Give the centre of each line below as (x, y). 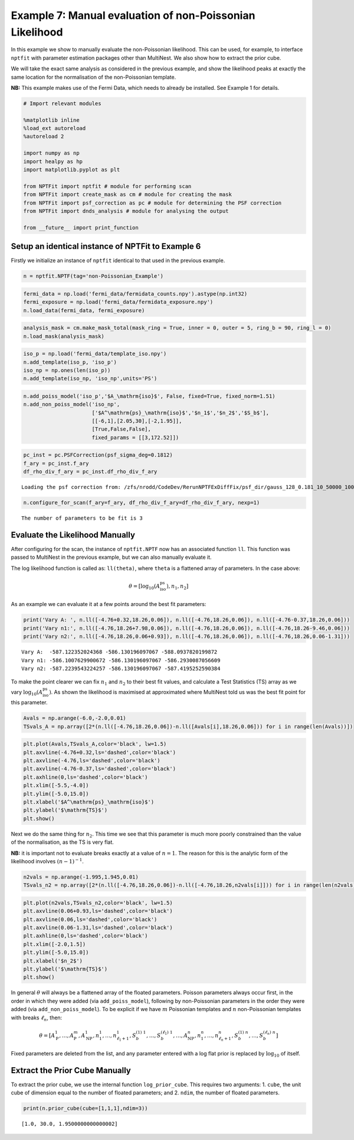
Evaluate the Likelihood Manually (73, 535)
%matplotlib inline (51, 120)
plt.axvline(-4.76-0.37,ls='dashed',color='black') (100, 769)
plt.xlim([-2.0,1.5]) (55, 944)
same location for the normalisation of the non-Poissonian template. (94, 77)
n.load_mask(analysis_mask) (64, 336)
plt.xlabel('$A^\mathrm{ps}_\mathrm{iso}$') (89, 802)
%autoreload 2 (44, 137)
